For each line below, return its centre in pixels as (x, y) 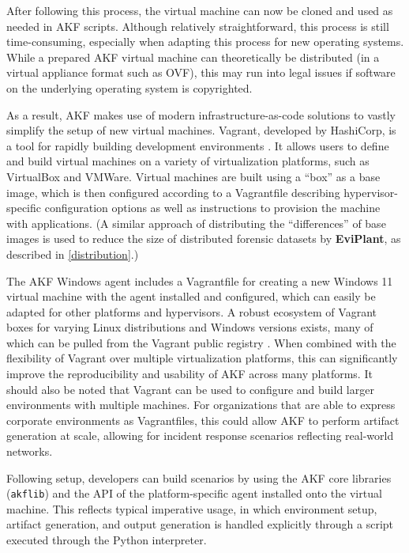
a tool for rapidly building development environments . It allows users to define (198, 145)
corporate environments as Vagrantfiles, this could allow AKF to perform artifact (203, 420)
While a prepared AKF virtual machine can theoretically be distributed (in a (193, 57)
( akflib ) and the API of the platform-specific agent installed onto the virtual (194, 493)
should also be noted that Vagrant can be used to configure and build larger (190, 389)
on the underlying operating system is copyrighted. (129, 87)
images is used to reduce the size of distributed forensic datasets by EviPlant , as (204, 239)
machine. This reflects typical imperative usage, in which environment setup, (192, 508)
